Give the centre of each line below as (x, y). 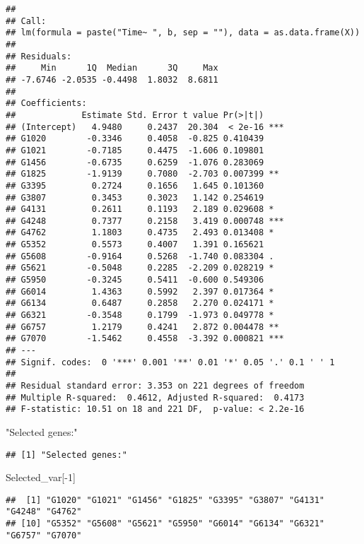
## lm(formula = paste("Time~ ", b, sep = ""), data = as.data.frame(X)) (183, 33)
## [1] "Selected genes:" (66, 455)
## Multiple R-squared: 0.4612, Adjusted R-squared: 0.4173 (155, 397)
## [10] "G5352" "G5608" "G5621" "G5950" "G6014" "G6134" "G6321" (165, 524)
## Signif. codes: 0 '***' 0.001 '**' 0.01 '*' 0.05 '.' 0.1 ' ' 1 (170, 362)
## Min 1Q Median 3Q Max (112, 68)
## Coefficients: (46, 104)
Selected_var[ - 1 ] (41, 477)
